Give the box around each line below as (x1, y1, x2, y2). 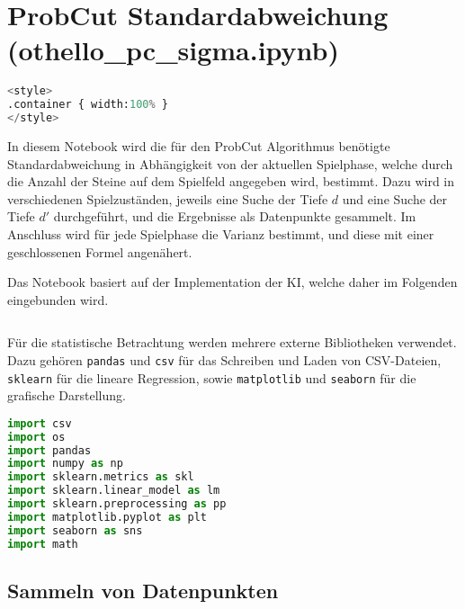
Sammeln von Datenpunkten (7, 576, 279, 604)
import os (7, 430, 66, 443)
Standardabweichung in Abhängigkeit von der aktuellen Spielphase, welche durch (7, 154, 453, 173)
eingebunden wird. (7, 290, 109, 309)
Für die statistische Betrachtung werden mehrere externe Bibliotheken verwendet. (7, 333, 457, 352)
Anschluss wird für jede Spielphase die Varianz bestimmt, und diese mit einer (7, 224, 434, 243)
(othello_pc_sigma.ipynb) (7, 31, 339, 68)
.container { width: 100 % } (7, 98, 169, 112)
